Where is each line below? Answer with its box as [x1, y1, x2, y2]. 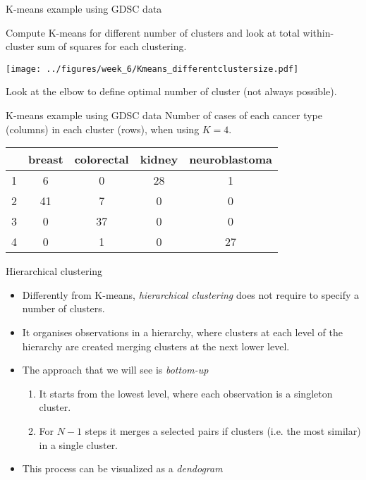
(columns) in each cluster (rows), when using [6, 121, 200, 136]
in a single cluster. [39, 437, 118, 452]
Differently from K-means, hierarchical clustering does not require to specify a [22, 287, 360, 302]
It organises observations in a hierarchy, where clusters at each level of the [22, 325, 343, 339]
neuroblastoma [189, 151, 272, 168]
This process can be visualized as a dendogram [22, 461, 223, 476]
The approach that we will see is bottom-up [22, 362, 209, 377]
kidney [140, 151, 178, 168]
